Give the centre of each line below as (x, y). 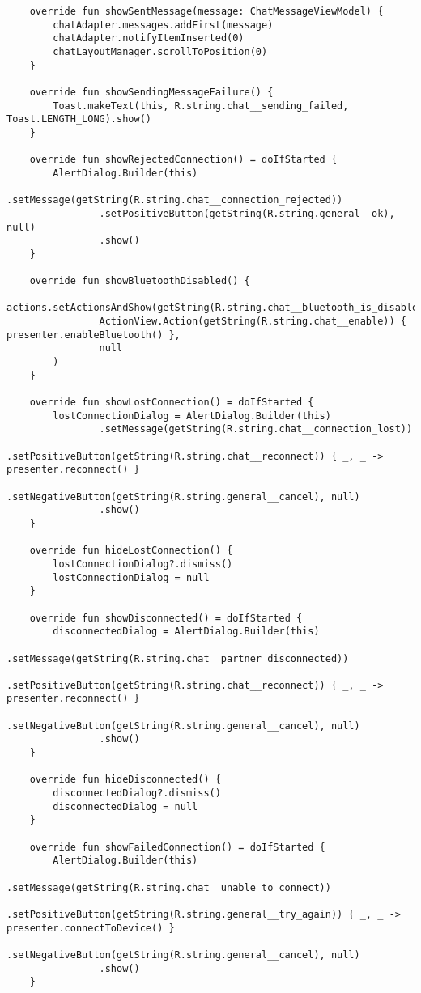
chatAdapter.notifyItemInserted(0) (149, 38)
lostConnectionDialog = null (131, 577)
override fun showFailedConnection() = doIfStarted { (177, 847)
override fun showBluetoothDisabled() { (140, 281)
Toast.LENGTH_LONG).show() (79, 119)
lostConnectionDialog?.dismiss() (143, 564)
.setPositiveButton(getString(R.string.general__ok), (247, 213)
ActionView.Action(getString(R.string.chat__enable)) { (253, 322)
